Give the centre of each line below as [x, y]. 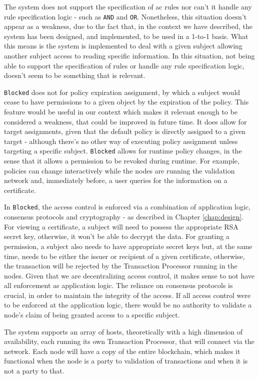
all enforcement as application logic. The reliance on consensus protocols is [118, 285]
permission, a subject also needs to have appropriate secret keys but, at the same [128, 246]
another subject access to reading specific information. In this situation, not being [129, 56]
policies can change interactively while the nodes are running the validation [119, 170]
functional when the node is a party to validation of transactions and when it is [126, 361]
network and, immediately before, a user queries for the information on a [116, 180]
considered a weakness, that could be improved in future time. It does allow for [125, 121]
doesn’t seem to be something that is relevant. [75, 75]
